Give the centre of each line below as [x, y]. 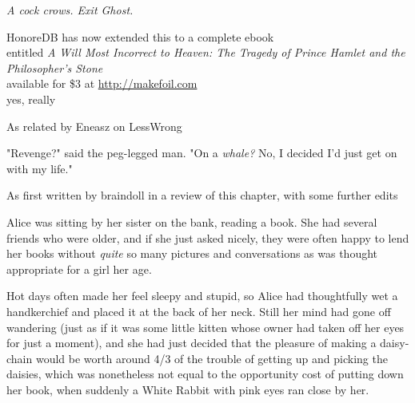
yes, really [31, 99]
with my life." [40, 168]
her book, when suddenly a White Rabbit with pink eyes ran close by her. [188, 389]
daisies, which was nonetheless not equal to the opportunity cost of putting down [205, 374]
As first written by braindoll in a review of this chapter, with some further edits [202, 195]
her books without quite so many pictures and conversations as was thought [192, 253]
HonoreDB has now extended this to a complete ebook [140, 36]
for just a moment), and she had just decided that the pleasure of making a [192, 343]
